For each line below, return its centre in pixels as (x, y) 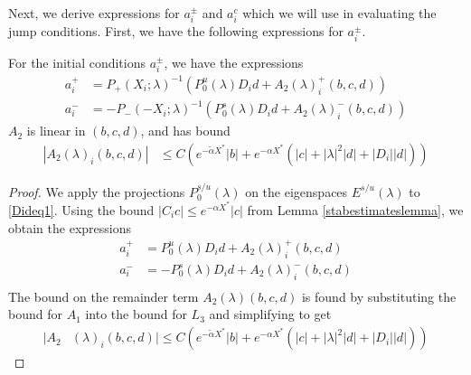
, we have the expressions (234, 62)
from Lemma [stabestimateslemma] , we (355, 210)
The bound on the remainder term (104, 296)
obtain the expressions (70, 227)
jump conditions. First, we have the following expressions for (176, 31)
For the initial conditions (77, 62)
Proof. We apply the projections (97, 191)
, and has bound (185, 131)
